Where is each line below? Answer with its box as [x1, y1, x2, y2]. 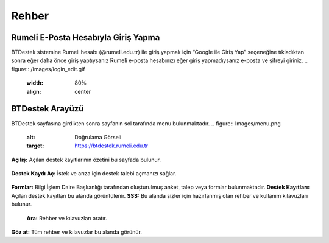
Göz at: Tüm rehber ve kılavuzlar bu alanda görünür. [11, 228, 143, 236]
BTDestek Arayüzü [11, 104, 84, 114]
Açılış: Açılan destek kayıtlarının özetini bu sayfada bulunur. [11, 156, 161, 163]
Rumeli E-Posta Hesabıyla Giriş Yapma [11, 32, 160, 43]
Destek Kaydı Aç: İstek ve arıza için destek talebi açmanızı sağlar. [11, 170, 177, 177]
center [74, 88, 91, 95]
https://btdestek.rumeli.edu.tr [74, 142, 149, 149]
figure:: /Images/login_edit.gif [11, 65, 85, 72]
